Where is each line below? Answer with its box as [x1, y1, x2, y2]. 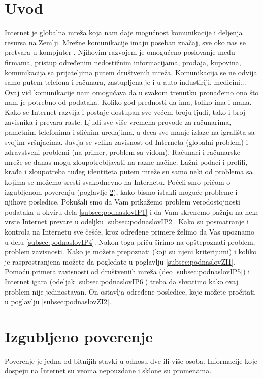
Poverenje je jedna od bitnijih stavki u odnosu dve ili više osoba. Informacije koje [5, 355, 258, 366]
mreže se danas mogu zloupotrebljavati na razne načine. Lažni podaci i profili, [5, 156, 248, 167]
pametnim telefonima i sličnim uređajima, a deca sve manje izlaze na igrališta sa [5, 127, 255, 137]
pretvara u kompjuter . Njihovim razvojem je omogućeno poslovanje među [5, 47, 235, 57]
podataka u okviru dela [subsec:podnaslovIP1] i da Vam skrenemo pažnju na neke [5, 206, 259, 217]
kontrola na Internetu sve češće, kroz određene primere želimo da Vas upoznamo [5, 226, 254, 237]
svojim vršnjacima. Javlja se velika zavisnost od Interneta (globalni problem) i [5, 136, 248, 147]
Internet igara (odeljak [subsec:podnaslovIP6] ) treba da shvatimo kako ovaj [5, 276, 238, 286]
